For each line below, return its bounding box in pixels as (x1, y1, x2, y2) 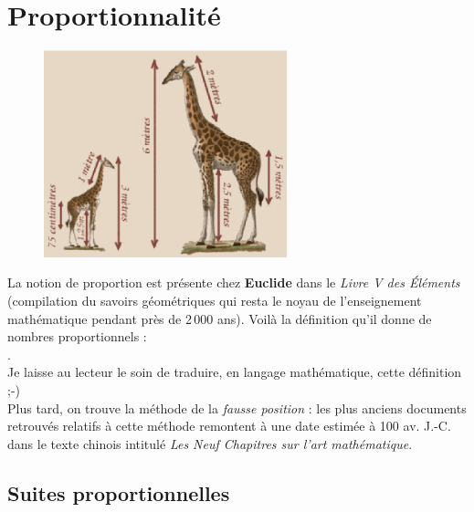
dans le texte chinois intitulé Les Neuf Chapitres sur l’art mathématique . (7, 434, 413, 453)
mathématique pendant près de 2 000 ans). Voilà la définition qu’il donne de (7, 308, 432, 328)
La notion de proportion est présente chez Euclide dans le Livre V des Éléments (7, 273, 460, 292)
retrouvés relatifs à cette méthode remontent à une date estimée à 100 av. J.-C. (7, 416, 451, 435)
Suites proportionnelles (7, 478, 230, 507)
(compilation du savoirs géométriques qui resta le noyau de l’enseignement (7, 291, 422, 310)
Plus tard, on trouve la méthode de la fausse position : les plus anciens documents (7, 398, 467, 417)
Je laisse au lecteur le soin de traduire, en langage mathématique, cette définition (7, 362, 462, 381)
